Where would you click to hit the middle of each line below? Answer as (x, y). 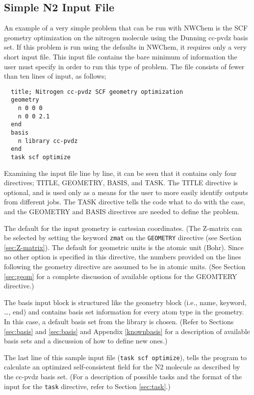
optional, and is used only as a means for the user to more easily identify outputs (126, 192)
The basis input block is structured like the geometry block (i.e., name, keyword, (125, 302)
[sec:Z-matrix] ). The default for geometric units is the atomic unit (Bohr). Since (124, 247)
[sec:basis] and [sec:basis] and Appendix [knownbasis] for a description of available (127, 331)
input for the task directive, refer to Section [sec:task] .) (87, 386)
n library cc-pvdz (48, 141)
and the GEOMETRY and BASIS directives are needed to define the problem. (122, 212)
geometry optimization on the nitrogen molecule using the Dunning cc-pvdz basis (126, 37)
